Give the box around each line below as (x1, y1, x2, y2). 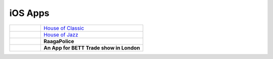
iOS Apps (9, 7, 50, 18)
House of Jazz (43, 31, 78, 38)
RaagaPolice (43, 37, 74, 44)
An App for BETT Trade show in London (43, 44, 140, 51)
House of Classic (43, 24, 84, 31)
